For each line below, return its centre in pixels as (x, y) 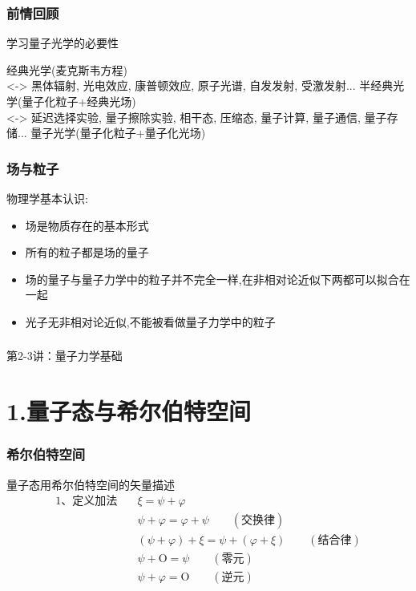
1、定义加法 (87, 502)
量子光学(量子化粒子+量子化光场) (118, 133)
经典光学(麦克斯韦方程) (67, 69)
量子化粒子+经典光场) (79, 101)
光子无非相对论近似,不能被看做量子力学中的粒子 (150, 321)
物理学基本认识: (47, 198)
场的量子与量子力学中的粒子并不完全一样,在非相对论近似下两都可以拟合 (212, 279)
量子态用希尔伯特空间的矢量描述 (91, 484)
